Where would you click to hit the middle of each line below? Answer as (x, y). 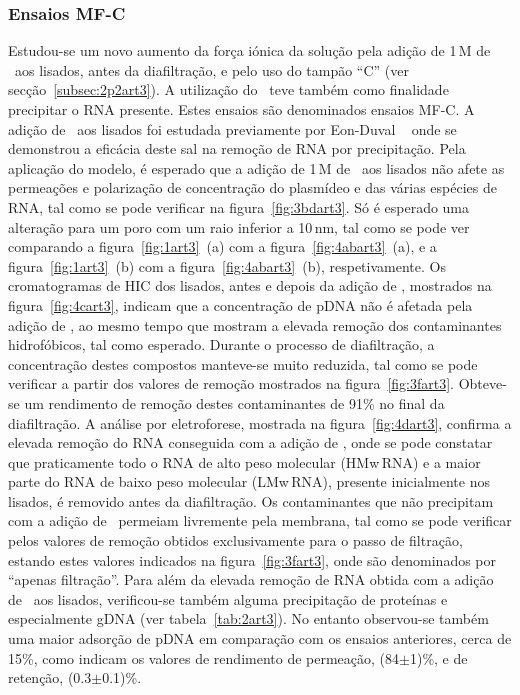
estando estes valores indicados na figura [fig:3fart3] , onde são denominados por (252, 559)
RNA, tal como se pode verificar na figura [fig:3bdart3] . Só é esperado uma (239, 206)
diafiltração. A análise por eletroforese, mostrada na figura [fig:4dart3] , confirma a (260, 422)
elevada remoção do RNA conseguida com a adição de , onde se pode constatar (250, 442)
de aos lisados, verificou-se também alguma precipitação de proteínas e (228, 598)
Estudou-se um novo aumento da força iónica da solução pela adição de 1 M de (249, 50)
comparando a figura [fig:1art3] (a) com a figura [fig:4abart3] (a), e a (222, 246)
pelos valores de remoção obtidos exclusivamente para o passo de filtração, (235, 540)
